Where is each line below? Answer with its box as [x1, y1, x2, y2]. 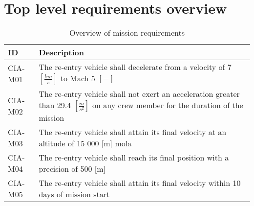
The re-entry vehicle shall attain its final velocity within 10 [39, 177, 241, 189]
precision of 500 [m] [39, 163, 106, 175]
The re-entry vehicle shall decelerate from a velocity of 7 [39, 61, 232, 73]
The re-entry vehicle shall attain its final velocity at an [39, 126, 227, 138]
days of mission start [39, 188, 110, 200]
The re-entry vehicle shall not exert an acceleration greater [39, 88, 240, 100]
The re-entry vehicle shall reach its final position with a [39, 152, 229, 163]
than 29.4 [39, 99, 71, 111]
